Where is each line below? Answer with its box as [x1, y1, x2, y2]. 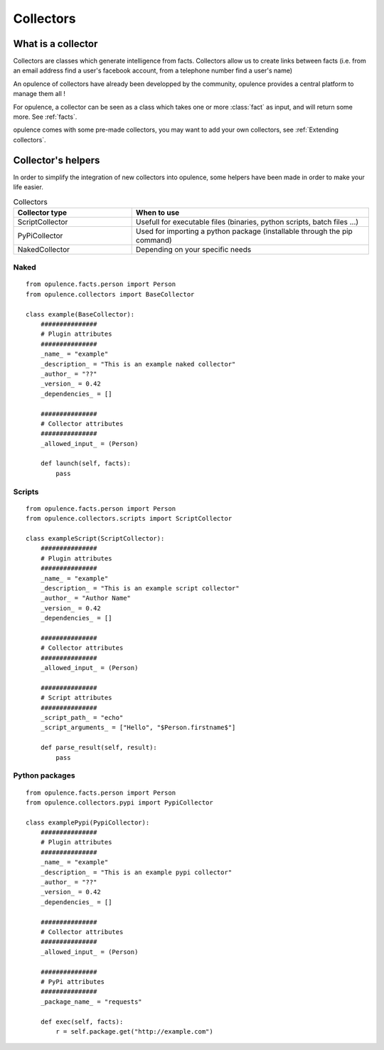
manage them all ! [13, 90, 65, 98]
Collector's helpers [13, 154, 100, 166]
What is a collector [13, 38, 98, 50]
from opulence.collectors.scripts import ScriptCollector [26, 514, 233, 523]
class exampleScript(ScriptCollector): [26, 534, 165, 542]
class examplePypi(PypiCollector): [26, 818, 150, 827]
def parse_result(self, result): [40, 743, 158, 752]
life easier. [13, 183, 44, 191]
